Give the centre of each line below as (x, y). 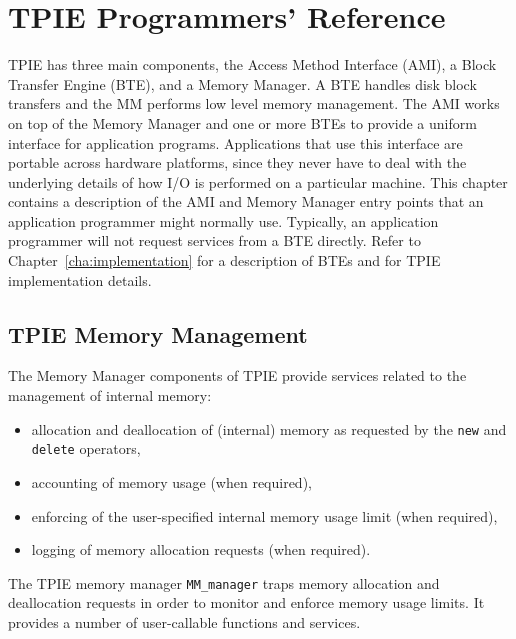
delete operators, (86, 448)
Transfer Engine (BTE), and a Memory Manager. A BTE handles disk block (242, 83)
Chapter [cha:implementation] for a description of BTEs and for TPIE (224, 260)
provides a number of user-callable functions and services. (184, 621)
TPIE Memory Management (158, 333)
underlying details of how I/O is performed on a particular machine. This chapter (258, 181)
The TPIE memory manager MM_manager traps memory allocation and (224, 582)
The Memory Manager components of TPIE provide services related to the (237, 375)
